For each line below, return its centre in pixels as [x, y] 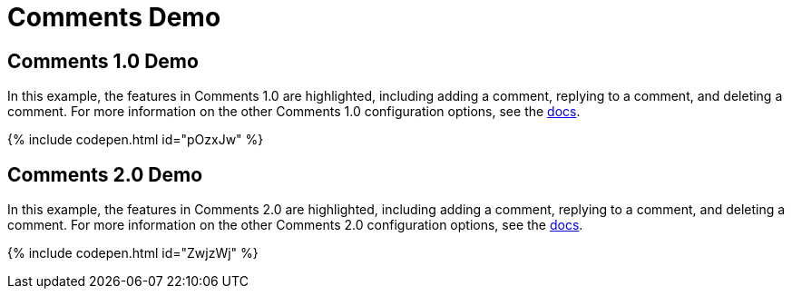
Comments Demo [114, 17]
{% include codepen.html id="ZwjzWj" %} [133, 253]
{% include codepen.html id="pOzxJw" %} [136, 140]
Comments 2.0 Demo [105, 174]
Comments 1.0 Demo [103, 61]
